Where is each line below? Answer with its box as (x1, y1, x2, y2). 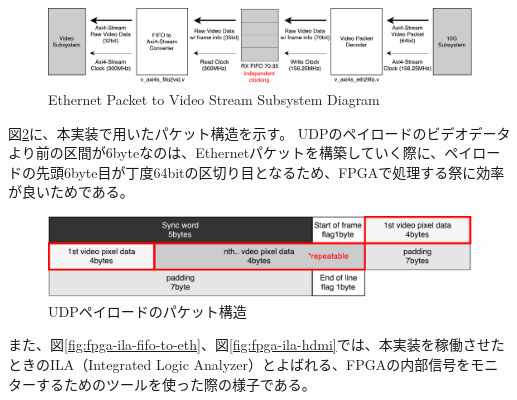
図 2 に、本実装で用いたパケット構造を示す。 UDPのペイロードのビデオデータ (8, 122, 511, 143)
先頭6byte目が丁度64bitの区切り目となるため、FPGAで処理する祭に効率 (35, 161, 505, 182)
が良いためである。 (8, 181, 134, 202)
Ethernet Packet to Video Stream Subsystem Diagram (48, 89, 380, 110)
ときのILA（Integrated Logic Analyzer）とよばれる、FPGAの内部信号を (8, 353, 471, 374)
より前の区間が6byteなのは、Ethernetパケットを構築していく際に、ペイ (8, 142, 473, 163)
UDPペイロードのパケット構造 (48, 300, 247, 321)
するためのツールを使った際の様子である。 (35, 373, 316, 394)
